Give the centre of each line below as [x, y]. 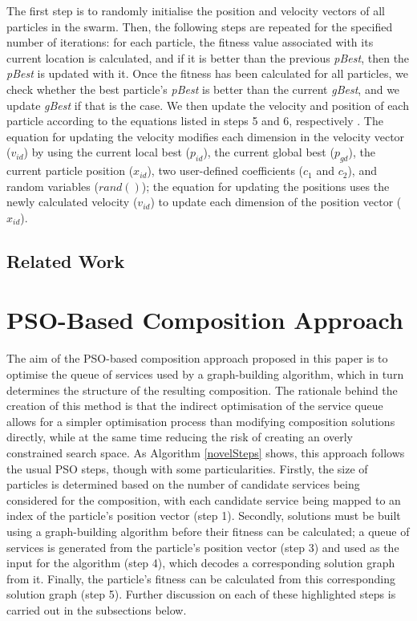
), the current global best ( [269, 152]
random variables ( [53, 186]
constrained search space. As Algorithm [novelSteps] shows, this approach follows [206, 452]
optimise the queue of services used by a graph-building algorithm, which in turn [205, 374]
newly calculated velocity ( [72, 202]
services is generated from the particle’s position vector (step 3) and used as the [203, 547]
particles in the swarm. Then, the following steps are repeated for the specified [200, 26]
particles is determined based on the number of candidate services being [183, 484]
